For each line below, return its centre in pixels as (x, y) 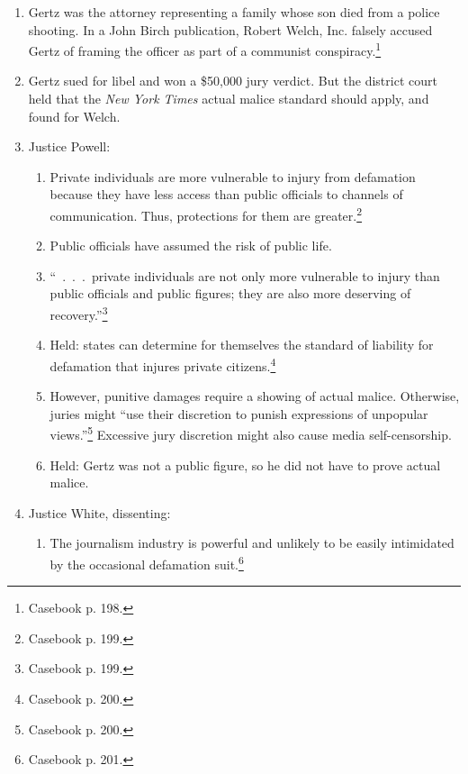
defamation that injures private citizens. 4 (163, 364)
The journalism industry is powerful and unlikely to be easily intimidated (252, 543)
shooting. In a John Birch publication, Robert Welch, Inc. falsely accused (230, 29)
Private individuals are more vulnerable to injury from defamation (233, 176)
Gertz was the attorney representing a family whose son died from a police (234, 12)
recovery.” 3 (79, 313)
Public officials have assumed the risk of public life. (191, 246)
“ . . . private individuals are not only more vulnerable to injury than (245, 275)
